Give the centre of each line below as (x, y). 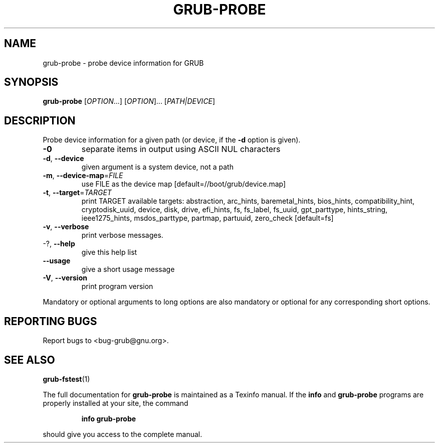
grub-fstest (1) (66, 379)
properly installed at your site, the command (116, 403)
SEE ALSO (30, 360)
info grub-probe (109, 418)
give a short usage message (128, 269)
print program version (117, 286)
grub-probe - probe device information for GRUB (123, 63)
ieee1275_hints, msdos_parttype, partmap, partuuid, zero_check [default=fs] (207, 218)
